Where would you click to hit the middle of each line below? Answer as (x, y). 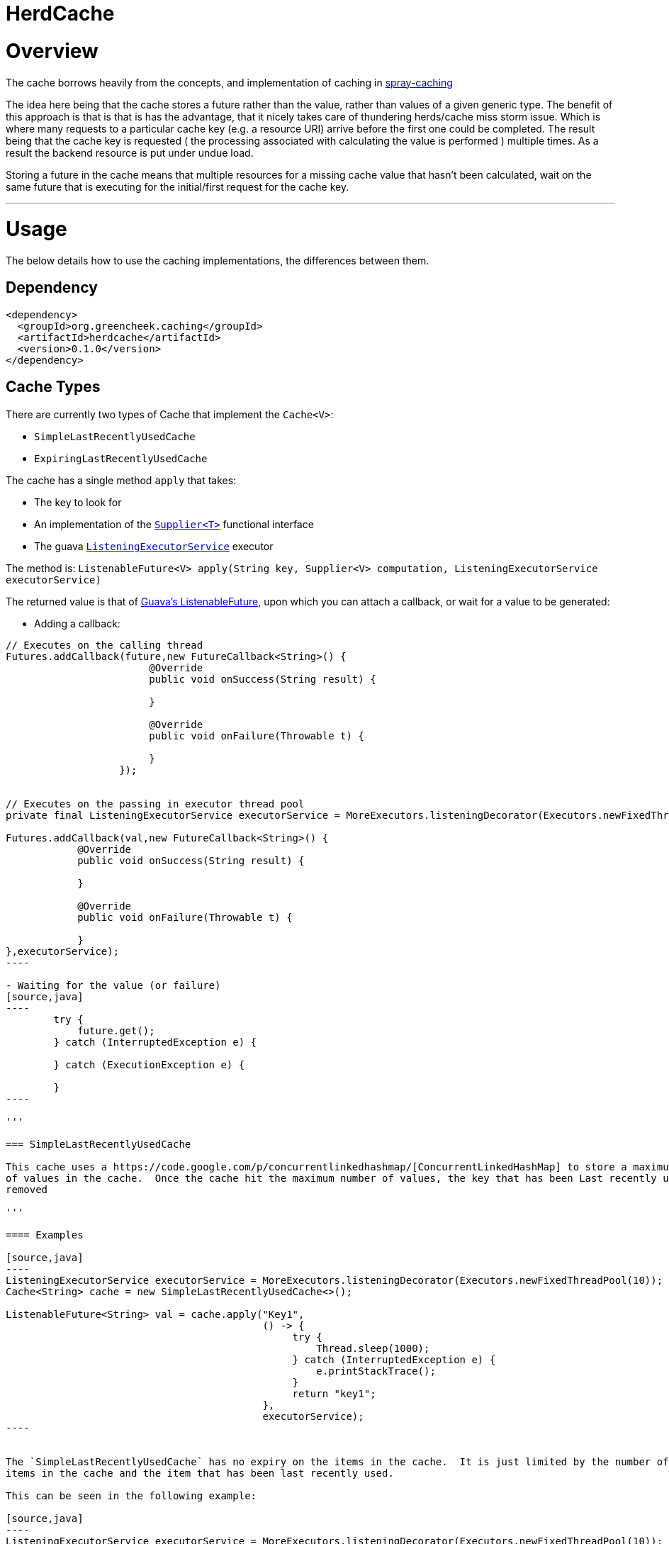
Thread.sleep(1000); (373, 1348)
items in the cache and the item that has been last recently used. (200, 1473)
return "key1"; (334, 1393)
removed (27, 1189)
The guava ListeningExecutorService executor (154, 546)
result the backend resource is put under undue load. (130, 152)
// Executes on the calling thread (105, 645)
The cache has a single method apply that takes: (121, 480)
